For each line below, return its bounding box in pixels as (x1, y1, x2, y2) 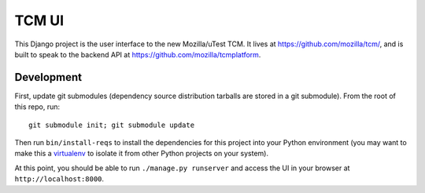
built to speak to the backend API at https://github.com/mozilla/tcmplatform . (14, 49, 261, 59)
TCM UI (14, 12, 65, 29)
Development (14, 71, 83, 84)
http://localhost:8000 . (14, 174, 105, 184)
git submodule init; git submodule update (28, 120, 195, 129)
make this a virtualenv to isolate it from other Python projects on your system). (14, 149, 269, 158)
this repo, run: (14, 102, 61, 111)
